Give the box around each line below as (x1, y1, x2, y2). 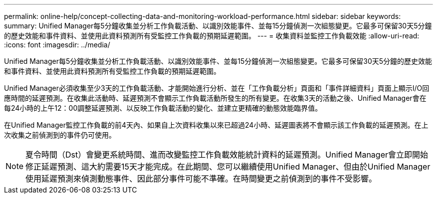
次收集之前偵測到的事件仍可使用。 (4, 131, 116, 139)
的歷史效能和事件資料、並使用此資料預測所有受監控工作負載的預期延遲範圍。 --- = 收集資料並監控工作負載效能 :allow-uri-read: (4, 31, 420, 40)
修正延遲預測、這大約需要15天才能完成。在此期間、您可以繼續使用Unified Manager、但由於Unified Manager (25, 162, 431, 172)
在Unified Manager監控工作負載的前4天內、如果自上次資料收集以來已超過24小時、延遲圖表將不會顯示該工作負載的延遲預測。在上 (4, 121, 429, 129)
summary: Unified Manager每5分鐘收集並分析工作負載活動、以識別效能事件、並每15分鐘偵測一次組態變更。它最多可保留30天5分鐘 (4, 21, 432, 30)
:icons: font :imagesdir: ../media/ (4, 40, 110, 49)
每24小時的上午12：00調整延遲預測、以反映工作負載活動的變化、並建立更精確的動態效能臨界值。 (4, 104, 322, 112)
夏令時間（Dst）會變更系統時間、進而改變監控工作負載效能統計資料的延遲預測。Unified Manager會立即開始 (25, 150, 428, 160)
